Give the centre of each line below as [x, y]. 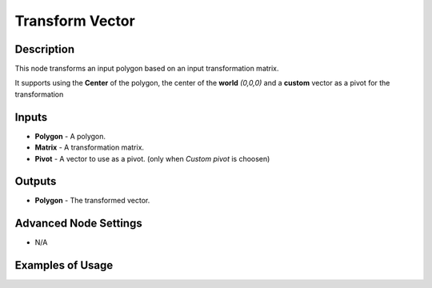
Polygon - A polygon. [70, 136]
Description [45, 49]
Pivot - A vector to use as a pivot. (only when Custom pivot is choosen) [152, 158]
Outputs [36, 181]
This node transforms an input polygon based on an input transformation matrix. [147, 69]
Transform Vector [75, 21]
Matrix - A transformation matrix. [89, 147]
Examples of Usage [64, 265]
